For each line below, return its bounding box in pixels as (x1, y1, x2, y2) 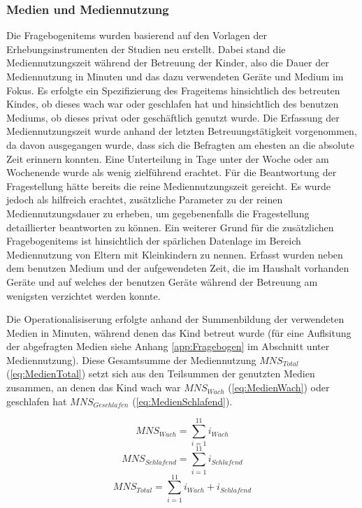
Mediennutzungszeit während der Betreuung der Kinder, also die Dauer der (6, 55, 329, 70)
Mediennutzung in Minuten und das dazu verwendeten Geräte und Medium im (6, 69, 344, 83)
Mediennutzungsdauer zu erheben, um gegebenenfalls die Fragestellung (6, 205, 310, 220)
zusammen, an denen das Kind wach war (6, 380, 181, 395)
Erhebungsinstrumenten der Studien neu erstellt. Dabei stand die (6, 41, 286, 56)
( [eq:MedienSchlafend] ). (132, 393, 233, 408)
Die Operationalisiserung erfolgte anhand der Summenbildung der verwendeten (6, 312, 345, 326)
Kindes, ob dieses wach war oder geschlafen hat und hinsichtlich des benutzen (6, 96, 339, 111)
